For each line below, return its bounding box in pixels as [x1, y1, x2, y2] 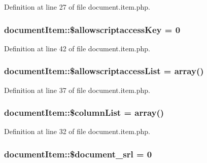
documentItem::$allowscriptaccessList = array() [4, 64, 204, 77]
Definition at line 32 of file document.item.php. [4, 126, 151, 137]
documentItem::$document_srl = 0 [4, 147, 152, 160]
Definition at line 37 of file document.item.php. [4, 84, 151, 95]
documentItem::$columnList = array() [4, 106, 164, 119]
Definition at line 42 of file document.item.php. [4, 43, 151, 53]
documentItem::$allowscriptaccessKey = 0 [4, 23, 181, 36]
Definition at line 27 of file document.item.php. [4, 2, 151, 12]
